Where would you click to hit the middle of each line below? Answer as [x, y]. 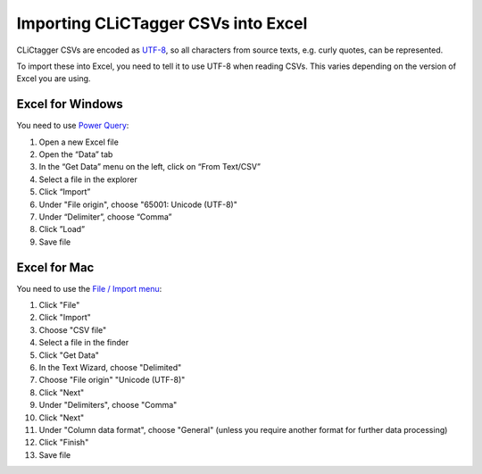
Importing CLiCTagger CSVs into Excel [162, 23]
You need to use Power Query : [73, 126]
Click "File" [59, 305]
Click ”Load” [62, 229]
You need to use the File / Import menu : [89, 288]
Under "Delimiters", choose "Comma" [108, 405]
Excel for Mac [55, 267]
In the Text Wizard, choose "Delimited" [110, 367]
